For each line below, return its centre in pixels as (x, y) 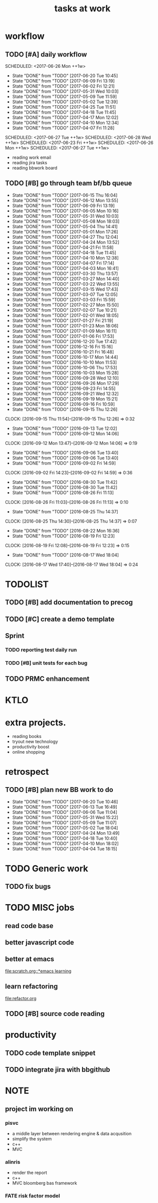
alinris (13, 1162)
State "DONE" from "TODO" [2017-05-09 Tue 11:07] (64, 822)
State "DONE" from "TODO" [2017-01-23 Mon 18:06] (65, 325)
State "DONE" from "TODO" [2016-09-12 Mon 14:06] (66, 434)
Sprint (15, 636)
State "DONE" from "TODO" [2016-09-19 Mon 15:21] (65, 399)
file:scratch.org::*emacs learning (38, 971)
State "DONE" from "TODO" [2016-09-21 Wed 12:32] (65, 393)
